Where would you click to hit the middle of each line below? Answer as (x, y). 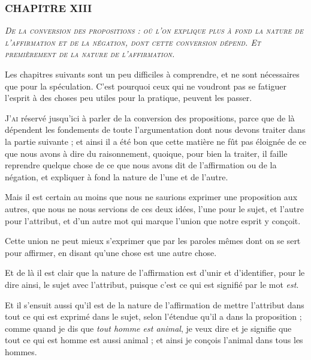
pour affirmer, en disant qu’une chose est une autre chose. (111, 252)
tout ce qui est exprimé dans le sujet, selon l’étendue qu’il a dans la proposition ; (153, 316)
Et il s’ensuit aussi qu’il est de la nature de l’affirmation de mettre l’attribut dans (155, 304)
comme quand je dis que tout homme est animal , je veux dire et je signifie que (148, 328)
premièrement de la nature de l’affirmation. (90, 54)
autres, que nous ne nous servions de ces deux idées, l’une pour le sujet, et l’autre (154, 208)
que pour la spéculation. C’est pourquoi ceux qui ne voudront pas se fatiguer (146, 86)
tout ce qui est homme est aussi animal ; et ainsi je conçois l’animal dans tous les (154, 340)
